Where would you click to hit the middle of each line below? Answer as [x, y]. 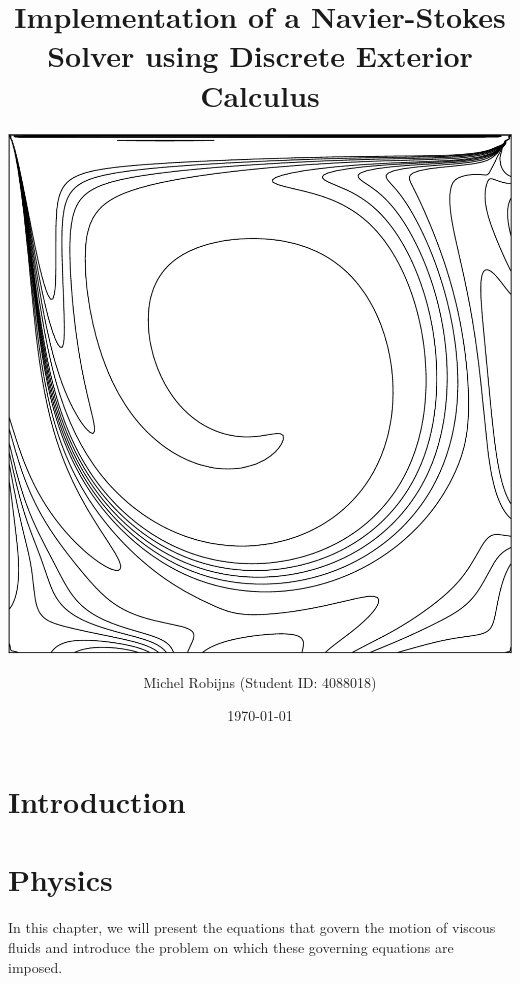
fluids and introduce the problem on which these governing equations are [231, 946]
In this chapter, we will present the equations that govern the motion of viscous [252, 927]
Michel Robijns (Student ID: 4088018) [260, 681]
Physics [60, 879]
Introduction [97, 801]
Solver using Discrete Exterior [260, 55]
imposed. [35, 966]
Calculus [260, 94]
